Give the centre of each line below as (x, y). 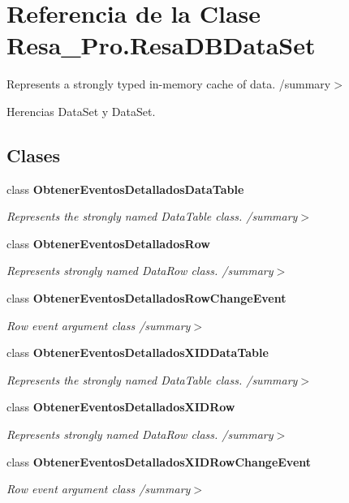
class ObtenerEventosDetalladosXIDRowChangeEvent (159, 461)
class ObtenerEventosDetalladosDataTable (125, 189)
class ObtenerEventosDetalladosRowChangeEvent (146, 298)
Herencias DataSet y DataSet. (81, 111)
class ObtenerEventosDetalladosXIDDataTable (138, 353)
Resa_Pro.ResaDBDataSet (161, 45)
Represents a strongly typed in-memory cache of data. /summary (169, 84)
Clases (34, 155)
